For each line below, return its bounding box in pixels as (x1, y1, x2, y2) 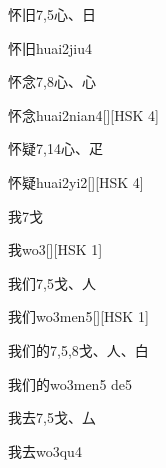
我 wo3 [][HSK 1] (8, 239, 103, 260)
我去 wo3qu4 (8, 440, 82, 461)
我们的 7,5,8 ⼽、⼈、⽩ (8, 339, 149, 360)
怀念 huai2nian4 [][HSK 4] (8, 104, 159, 125)
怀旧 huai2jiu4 (8, 37, 93, 58)
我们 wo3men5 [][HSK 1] (8, 306, 149, 327)
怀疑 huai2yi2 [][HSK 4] (8, 171, 144, 192)
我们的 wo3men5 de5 (8, 373, 133, 394)
